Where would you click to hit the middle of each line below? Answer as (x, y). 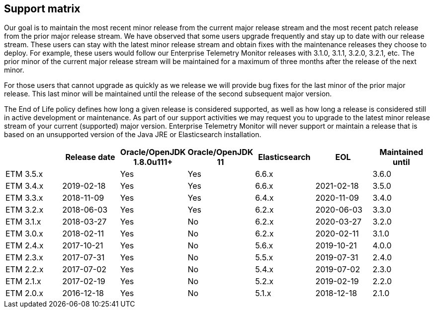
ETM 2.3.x (24, 258)
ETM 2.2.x (25, 270)
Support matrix (42, 9)
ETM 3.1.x (23, 222)
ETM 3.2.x (25, 210)
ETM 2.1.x (23, 281)
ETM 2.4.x (25, 246)
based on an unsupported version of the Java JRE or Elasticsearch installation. (133, 135)
